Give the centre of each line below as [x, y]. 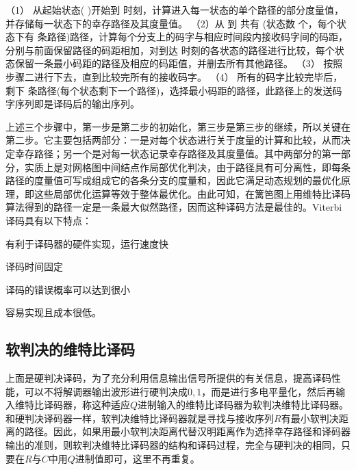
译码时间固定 [34, 266]
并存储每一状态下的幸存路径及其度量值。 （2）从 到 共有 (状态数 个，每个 [171, 23]
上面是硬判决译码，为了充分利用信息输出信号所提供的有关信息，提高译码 [168, 378]
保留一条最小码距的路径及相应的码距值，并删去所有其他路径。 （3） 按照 [179, 63]
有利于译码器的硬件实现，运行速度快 [87, 243]
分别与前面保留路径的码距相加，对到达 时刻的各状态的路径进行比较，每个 [170, 50]
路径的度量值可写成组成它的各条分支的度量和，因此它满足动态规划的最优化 [173, 180]
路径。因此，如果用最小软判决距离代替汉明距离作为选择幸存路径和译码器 [187, 431]
